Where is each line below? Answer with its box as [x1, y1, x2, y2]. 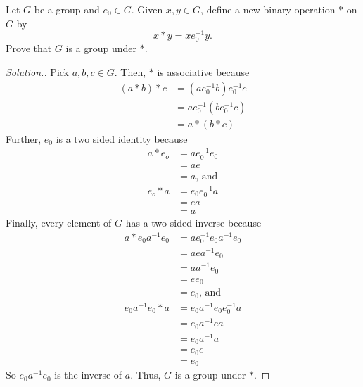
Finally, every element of [6, 215, 112, 229]
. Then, [114, 65, 146, 80]
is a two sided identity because [56, 131, 188, 146]
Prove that [6, 41, 52, 56]
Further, [6, 131, 42, 146]
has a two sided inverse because [125, 215, 262, 229]
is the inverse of [54, 367, 122, 382]
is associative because [157, 65, 250, 80]
